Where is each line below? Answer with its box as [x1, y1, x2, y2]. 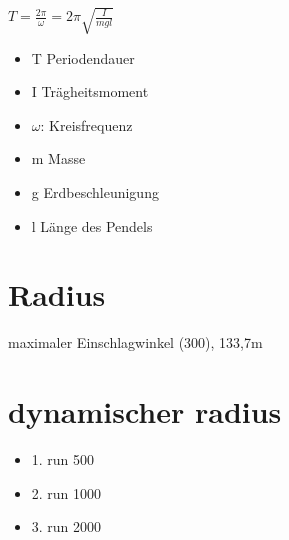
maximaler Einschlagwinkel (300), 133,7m [8, 332, 263, 353]
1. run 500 [31, 448, 95, 469]
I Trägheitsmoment [31, 81, 149, 102]
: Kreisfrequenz [40, 114, 133, 135]
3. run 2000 [31, 516, 102, 537]
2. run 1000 [31, 482, 102, 503]
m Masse [31, 148, 86, 169]
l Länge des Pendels [31, 215, 153, 236]
